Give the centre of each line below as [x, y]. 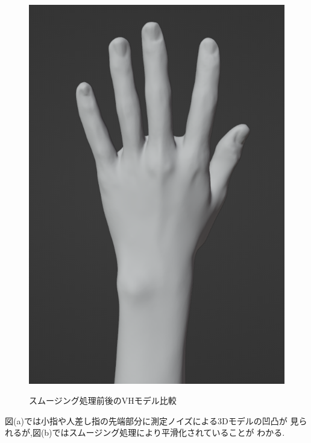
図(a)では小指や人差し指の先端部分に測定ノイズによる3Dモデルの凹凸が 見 [152, 420]
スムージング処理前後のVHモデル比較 [103, 400]
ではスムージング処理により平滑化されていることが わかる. [168, 432]
